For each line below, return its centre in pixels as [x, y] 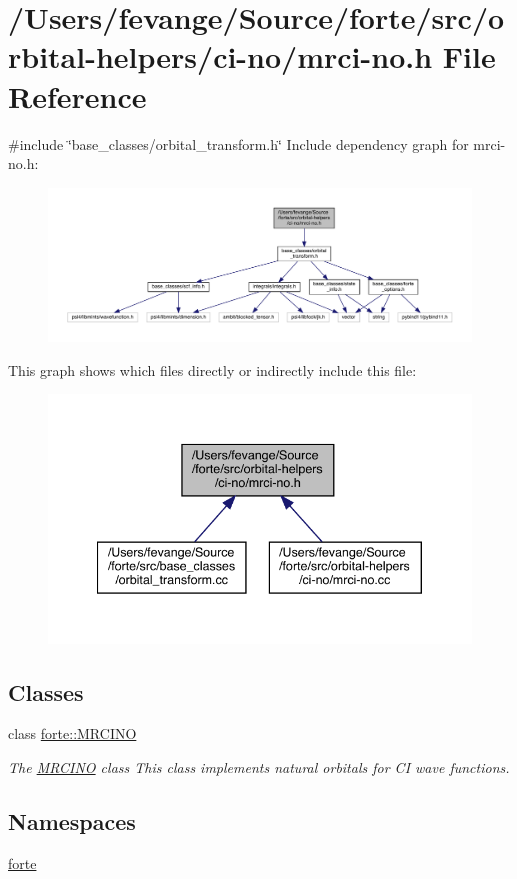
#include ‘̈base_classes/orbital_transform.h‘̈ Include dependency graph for [238, 143]
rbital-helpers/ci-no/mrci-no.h [220, 56]
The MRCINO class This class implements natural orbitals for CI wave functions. [259, 767]
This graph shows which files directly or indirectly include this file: [212, 369]
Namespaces [72, 821]
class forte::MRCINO [72, 733]
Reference [77, 95]
